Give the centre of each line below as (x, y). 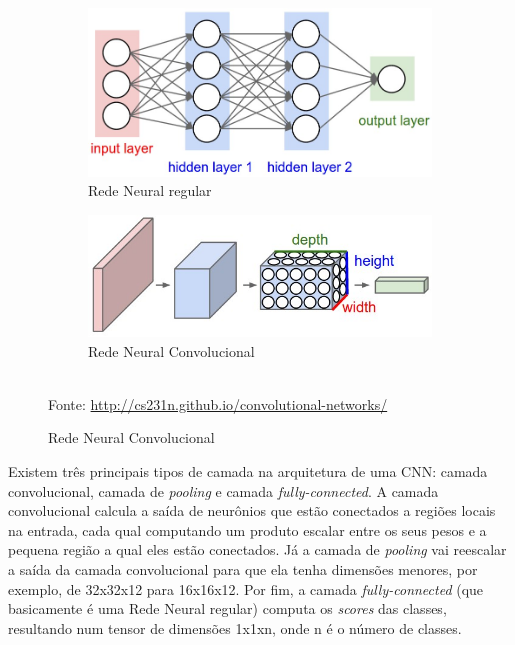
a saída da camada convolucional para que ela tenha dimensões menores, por (243, 568)
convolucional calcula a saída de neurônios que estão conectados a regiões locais (252, 510)
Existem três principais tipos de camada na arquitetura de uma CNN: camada (248, 471)
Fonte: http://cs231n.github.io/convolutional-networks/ (218, 403)
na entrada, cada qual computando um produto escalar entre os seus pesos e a (247, 529)
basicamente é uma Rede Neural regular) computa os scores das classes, (227, 608)
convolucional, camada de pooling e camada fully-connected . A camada (223, 490)
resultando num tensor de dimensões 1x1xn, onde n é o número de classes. (235, 627)
